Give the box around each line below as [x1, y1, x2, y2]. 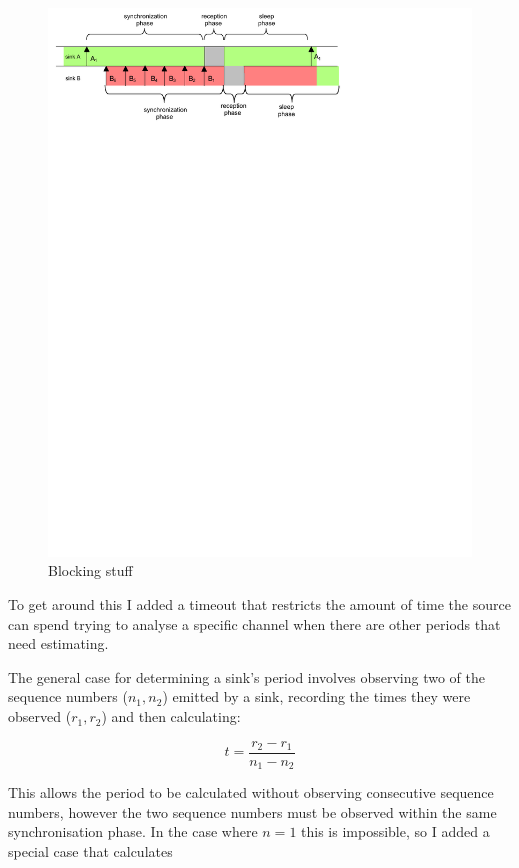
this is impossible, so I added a [301, 821, 490, 842]
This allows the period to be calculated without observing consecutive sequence [8, 782, 494, 803]
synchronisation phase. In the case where [8, 821, 258, 842]
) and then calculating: [101, 706, 241, 727]
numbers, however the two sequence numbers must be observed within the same [8, 801, 497, 822]
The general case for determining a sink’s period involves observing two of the [8, 666, 485, 687]
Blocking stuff [48, 560, 133, 581]
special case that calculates [8, 840, 173, 861]
